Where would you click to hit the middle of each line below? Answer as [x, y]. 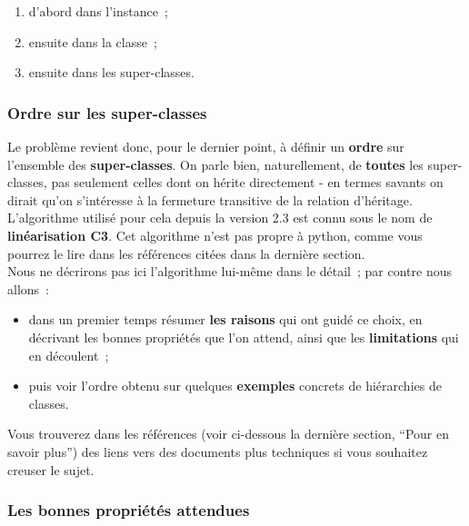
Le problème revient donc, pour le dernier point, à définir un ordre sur [206, 146]
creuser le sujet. [51, 469]
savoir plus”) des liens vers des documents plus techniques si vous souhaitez [218, 451]
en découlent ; [69, 355]
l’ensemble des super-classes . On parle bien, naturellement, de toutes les [215, 164]
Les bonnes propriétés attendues [129, 510]
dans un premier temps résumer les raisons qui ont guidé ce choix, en [225, 319]
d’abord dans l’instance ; [98, 11]
